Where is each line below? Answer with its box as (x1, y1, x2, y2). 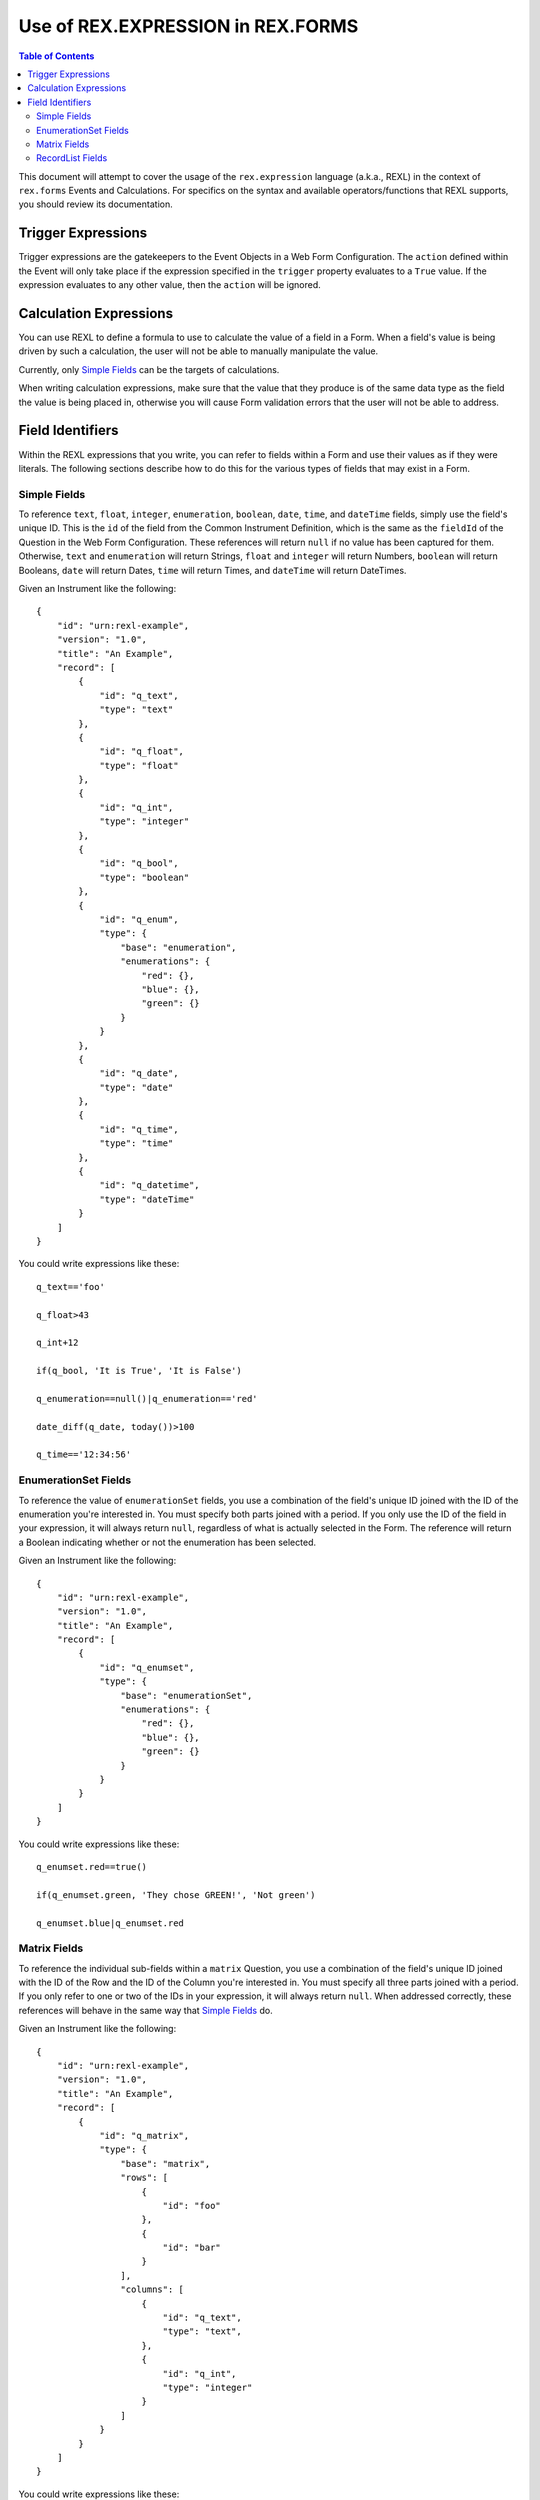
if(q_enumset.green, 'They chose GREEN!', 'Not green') (36, 1889, 316, 1900)
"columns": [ (120, 2284, 185, 2295)
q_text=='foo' (36, 1281, 105, 1292)
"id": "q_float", (99, 746, 185, 757)
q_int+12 (36, 1337, 79, 1349)
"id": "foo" (162, 2200, 222, 2211)
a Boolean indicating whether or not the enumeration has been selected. (18, 1536, 317, 1548)
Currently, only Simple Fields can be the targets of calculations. (18, 363, 280, 375)
